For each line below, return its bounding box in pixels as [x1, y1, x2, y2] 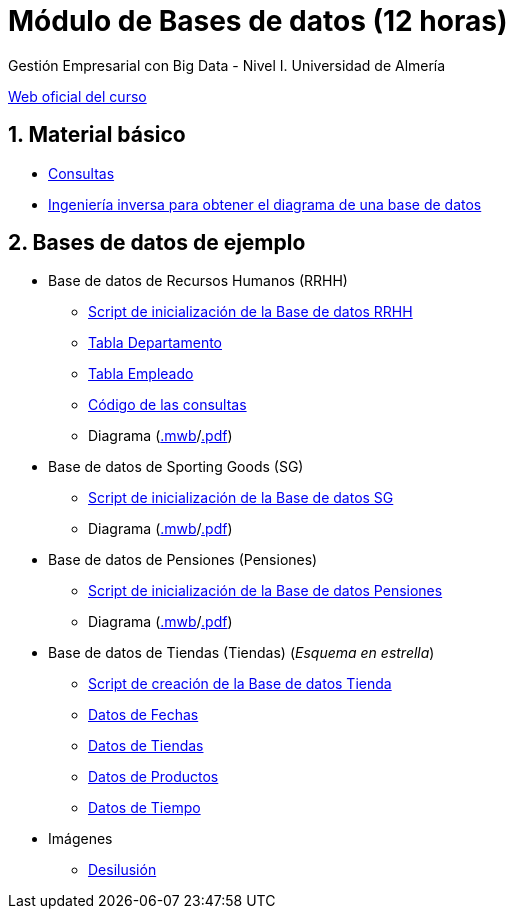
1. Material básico [8, 122, 186, 148]
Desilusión [88, 861, 157, 879]
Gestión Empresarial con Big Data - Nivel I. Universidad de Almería [8, 56, 446, 74]
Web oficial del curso [8, 87, 147, 105]
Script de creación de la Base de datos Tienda [88, 675, 392, 693]
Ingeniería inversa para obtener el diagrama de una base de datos [48, 195, 482, 213]
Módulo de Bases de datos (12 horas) [8, 4, 508, 38]
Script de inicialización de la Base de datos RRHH [88, 303, 413, 321]
